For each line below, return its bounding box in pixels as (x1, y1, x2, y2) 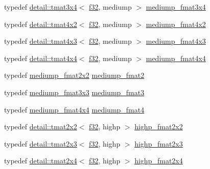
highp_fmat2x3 (134, 138, 183, 149)
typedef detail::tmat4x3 (4, 36, 77, 46)
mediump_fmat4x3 (146, 36, 206, 46)
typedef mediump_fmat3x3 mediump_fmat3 (4, 87, 145, 97)
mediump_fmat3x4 (146, 2, 206, 12)
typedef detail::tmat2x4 (4, 155, 77, 166)
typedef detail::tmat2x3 (4, 138, 77, 149)
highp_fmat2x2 (134, 121, 183, 132)
